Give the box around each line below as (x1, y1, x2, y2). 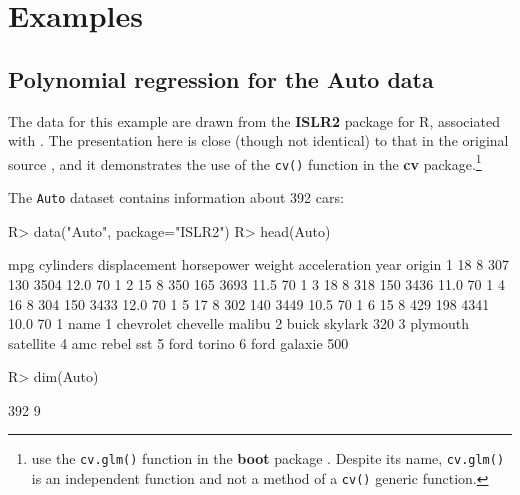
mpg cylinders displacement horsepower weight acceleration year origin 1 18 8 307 (8, 254, 509, 275)
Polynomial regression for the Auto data (8, 63, 434, 94)
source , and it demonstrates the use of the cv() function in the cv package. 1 (8, 150, 482, 174)
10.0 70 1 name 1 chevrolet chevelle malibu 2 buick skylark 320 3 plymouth (8, 313, 469, 334)
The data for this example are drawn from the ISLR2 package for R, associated (8, 110, 500, 131)
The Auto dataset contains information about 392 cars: (8, 187, 344, 208)
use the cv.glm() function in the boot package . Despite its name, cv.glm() (31, 448, 505, 469)
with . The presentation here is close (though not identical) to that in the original (8, 130, 509, 151)
